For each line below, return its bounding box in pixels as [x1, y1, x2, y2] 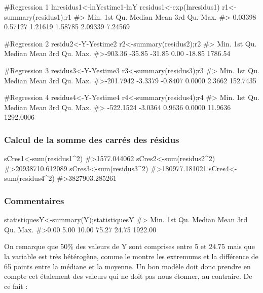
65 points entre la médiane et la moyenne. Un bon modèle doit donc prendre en [4, 261, 251, 271]
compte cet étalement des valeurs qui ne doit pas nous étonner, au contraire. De [4, 271, 252, 281]
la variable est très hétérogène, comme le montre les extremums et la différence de [4, 251, 258, 261]
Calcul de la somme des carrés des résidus [4, 133, 179, 145]
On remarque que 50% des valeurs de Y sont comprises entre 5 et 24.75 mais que [4, 241, 255, 252]
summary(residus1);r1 [4, 11, 71, 22]
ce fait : [4, 280, 28, 291]
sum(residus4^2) [4, 173, 55, 183]
